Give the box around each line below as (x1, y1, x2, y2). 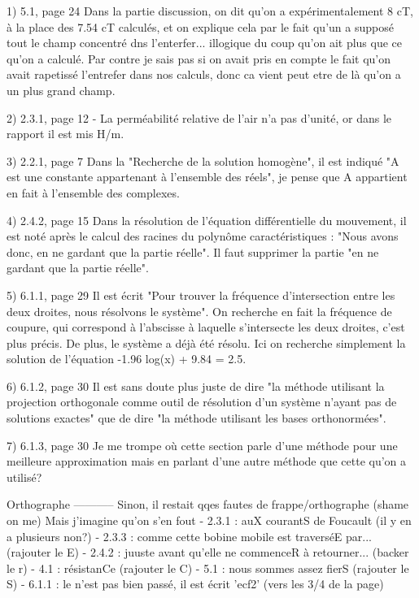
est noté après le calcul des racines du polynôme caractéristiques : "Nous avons (7, 227, 399, 245)
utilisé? (7, 468, 42, 485)
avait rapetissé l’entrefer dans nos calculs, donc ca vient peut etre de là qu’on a (7, 66, 401, 83)
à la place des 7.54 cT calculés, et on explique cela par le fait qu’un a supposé (7, 18, 394, 35)
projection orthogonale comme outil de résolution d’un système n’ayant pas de (7, 393, 397, 410)
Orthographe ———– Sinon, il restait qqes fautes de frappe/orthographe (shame (7, 496, 409, 513)
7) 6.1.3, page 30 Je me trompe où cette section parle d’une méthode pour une (7, 436, 398, 453)
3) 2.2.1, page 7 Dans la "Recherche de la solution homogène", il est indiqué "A (7, 152, 399, 169)
